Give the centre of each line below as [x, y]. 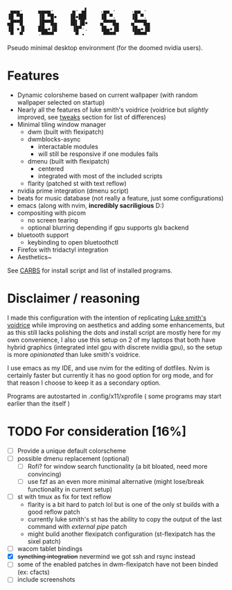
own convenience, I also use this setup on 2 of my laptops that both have [111, 340]
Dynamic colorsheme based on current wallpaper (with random [108, 95]
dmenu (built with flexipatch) [69, 161]
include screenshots [46, 580]
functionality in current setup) [70, 489]
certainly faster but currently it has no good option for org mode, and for [110, 375]
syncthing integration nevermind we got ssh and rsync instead [106, 557]
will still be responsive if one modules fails [98, 154]
